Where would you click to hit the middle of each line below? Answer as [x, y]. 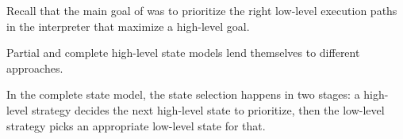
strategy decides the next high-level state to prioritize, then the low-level [208, 109]
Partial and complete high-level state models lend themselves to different [183, 53]
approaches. [35, 68]
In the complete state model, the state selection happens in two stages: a [183, 94]
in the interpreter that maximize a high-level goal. [128, 26]
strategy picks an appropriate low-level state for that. [136, 125]
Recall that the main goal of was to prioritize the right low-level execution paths [202, 10]
